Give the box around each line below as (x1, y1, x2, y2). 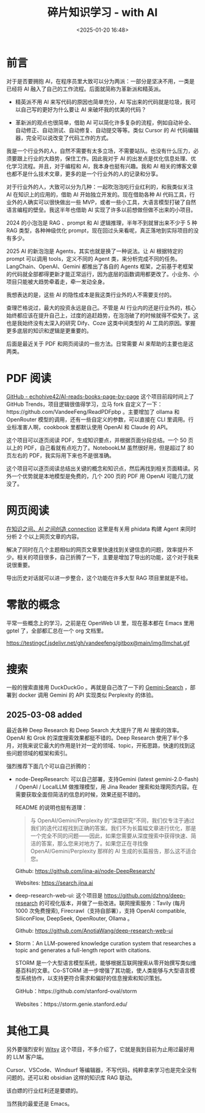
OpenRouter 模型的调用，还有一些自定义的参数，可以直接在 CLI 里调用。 (6, 416, 189, 423)
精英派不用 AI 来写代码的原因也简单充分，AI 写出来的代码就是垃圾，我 (15, 98, 191, 105)
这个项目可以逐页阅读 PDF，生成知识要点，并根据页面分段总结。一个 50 (6, 436, 187, 444)
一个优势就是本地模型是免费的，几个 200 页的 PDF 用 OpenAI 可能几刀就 (11, 472, 194, 479)
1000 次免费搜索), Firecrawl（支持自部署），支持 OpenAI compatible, (15, 907, 187, 915)
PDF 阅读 (6, 371, 52, 385)
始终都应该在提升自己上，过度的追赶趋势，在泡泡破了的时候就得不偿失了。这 (6, 312, 199, 319)
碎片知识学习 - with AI (47, 6, 158, 20)
